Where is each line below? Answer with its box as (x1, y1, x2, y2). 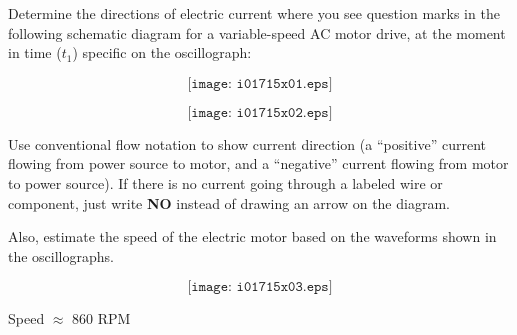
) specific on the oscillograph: (72, 42, 252, 63)
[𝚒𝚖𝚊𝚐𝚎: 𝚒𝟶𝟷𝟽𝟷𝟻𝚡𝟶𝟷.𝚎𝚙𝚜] (187, 76, 333, 91)
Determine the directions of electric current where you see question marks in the (8, 3, 500, 23)
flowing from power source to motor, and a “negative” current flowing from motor (8, 153, 509, 174)
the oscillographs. (8, 245, 114, 266)
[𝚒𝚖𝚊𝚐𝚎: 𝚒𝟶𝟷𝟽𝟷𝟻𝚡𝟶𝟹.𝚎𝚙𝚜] (187, 280, 333, 295)
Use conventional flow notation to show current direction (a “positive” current (8, 133, 486, 154)
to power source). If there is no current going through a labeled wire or (8, 172, 443, 193)
